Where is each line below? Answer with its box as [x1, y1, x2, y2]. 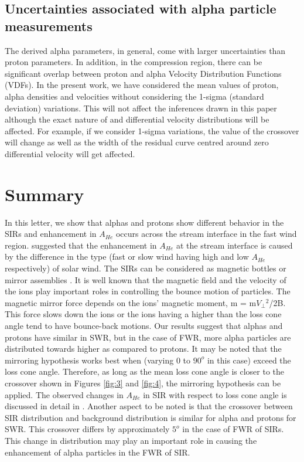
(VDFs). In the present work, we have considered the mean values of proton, [5, 79, 279, 91]
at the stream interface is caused [176, 239, 293, 251]
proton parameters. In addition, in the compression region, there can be [5, 56, 262, 68]
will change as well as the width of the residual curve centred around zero [5, 136, 269, 148]
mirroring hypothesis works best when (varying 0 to [5, 354, 191, 366]
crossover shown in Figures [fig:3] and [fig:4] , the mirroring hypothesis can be [5, 376, 281, 389]
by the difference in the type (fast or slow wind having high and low [5, 250, 249, 263]
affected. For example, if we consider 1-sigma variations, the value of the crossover [5, 124, 299, 137]
